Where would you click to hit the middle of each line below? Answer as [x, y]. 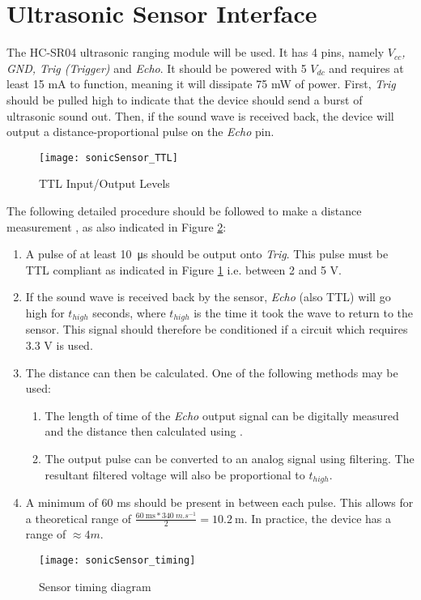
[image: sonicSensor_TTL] [108, 157]
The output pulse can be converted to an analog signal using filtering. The [230, 458]
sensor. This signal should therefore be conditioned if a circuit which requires [217, 329]
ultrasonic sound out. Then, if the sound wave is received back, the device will [200, 115]
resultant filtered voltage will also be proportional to [175, 474]
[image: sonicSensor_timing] [117, 560]
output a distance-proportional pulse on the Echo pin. [140, 132]
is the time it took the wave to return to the [304, 312]
